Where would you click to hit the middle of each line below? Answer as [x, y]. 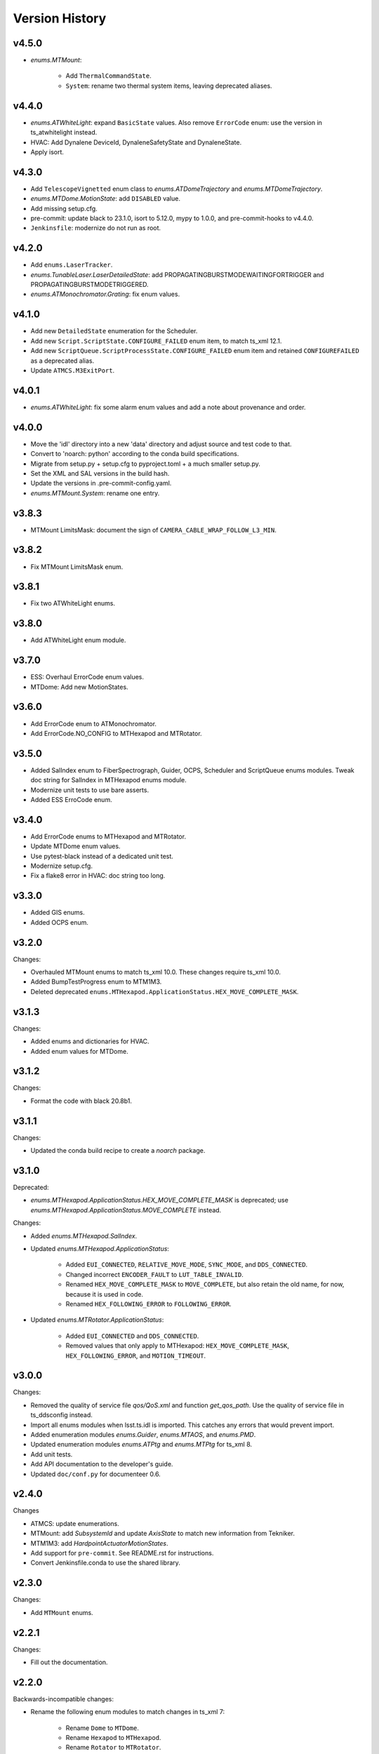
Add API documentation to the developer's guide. [102, 1464]
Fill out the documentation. [69, 1662]
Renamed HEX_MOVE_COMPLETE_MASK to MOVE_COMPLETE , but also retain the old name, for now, [205, 1285]
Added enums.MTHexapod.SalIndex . [84, 1236]
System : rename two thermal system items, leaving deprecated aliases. [169, 86]
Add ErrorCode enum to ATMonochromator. [94, 723]
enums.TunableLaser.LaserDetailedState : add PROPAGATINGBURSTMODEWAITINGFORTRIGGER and [177, 274]
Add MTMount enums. [62, 1612]
